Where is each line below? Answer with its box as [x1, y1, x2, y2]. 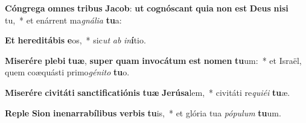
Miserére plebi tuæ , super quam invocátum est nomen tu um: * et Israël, [5, 54, 302, 66]
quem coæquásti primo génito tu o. [5, 66, 130, 78]
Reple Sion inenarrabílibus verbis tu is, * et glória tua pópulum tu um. [5, 106, 281, 119]
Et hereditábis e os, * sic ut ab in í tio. [5, 34, 146, 46]
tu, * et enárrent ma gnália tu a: [5, 13, 122, 26]
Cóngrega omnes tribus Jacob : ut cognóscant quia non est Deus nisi [5, 2, 288, 14]
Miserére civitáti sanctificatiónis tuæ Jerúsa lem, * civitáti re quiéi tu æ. [5, 86, 290, 98]
